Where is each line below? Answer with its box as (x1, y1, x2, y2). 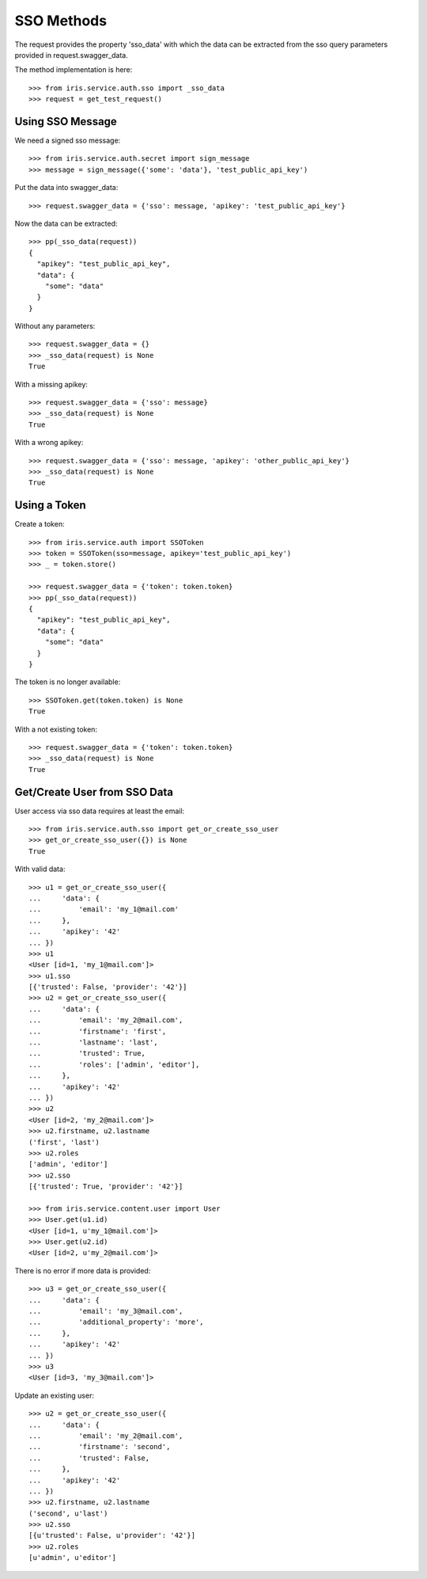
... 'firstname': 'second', (28, 1442, 171, 1452)
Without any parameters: (14, 322, 96, 331)
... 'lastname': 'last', (28, 1038, 158, 1047)
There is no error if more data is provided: (14, 1265, 151, 1275)
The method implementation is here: (14, 65, 133, 74)
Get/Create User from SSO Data (14, 785, 174, 799)
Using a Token (14, 499, 86, 512)
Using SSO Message (14, 115, 118, 128)
